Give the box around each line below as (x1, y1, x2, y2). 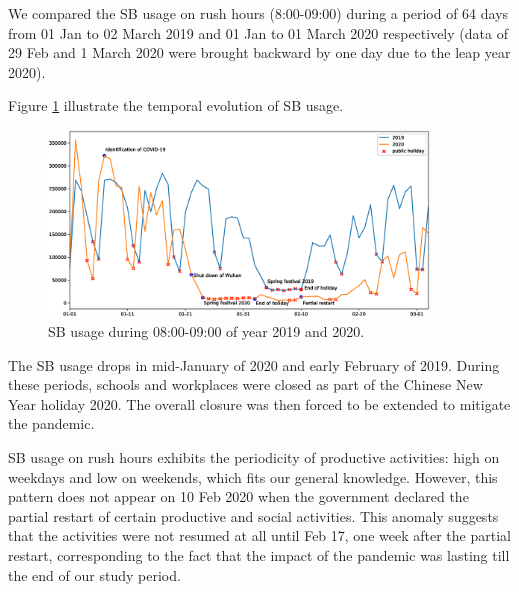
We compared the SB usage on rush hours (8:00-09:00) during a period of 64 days (8, 3, 509, 23)
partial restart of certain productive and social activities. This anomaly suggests (8, 505, 499, 526)
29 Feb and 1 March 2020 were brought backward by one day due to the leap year (8, 42, 511, 63)
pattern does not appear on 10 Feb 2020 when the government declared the (8, 486, 469, 507)
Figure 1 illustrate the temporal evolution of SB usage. (8, 95, 344, 116)
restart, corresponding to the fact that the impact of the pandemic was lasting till (8, 544, 510, 565)
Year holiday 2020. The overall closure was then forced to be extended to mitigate (8, 393, 511, 414)
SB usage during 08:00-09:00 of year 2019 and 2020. (48, 321, 365, 341)
